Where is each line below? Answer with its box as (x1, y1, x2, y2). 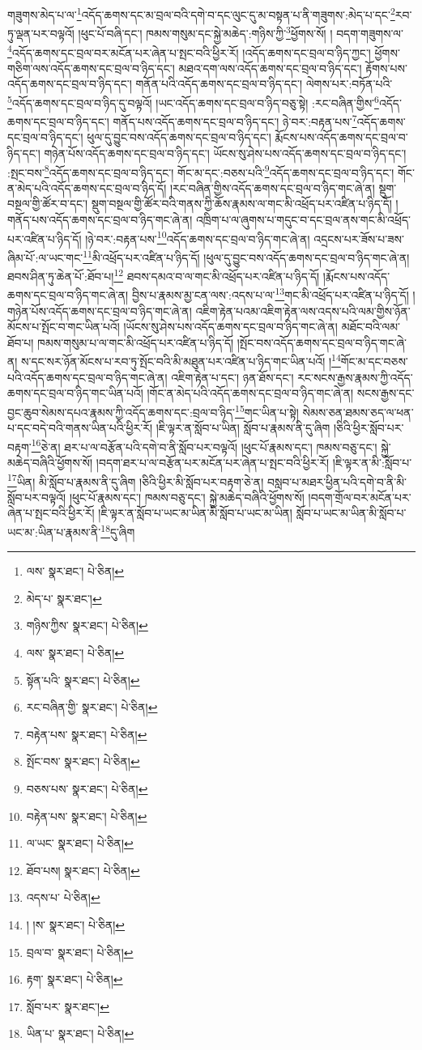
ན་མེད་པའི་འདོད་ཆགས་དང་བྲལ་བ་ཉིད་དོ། (7, 179, 167, 196)
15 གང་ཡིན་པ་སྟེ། (235, 401, 299, 420)
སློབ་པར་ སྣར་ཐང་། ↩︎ (26, 997, 109, 1014)
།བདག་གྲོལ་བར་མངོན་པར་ (308, 488, 411, 505)
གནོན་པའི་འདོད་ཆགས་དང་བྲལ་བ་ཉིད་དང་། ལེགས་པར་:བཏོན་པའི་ (135, 75, 393, 92)
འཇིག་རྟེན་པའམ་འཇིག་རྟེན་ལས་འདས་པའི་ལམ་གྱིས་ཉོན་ (195, 302, 411, 319)
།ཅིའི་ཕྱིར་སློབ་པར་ (333, 419, 404, 436)
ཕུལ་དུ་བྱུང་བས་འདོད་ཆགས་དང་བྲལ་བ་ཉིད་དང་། (87, 129, 271, 146)
